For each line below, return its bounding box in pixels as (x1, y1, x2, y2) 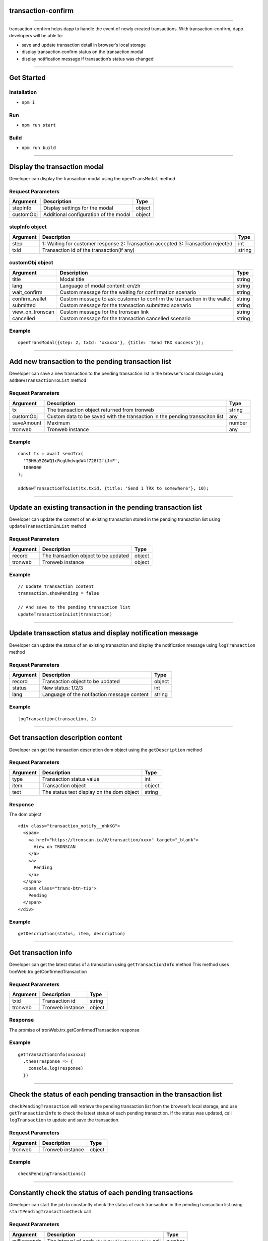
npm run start (21, 122, 56, 128)
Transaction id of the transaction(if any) (42, 246, 135, 253)
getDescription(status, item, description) (18, 931, 126, 937)
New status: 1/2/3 (42, 685, 83, 691)
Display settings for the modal (43, 205, 114, 211)
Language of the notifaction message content (42, 691, 149, 698)
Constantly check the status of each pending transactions (9, 1188, 193, 1197)
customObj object (9, 259, 54, 266)
